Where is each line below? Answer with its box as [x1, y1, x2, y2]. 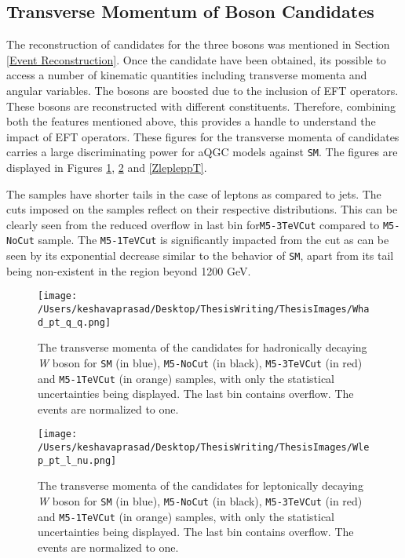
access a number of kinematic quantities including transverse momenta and [6, 67, 367, 83]
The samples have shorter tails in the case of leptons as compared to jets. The [6, 185, 381, 202]
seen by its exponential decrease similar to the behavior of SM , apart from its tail [6, 247, 394, 264]
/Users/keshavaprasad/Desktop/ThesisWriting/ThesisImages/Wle [38, 442, 370, 454]
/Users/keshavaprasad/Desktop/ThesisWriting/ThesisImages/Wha [38, 304, 370, 315]
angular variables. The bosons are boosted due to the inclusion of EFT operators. [6, 82, 399, 98]
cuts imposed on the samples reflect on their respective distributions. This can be [6, 201, 398, 217]
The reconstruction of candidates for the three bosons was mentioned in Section [6, 36, 390, 53]
